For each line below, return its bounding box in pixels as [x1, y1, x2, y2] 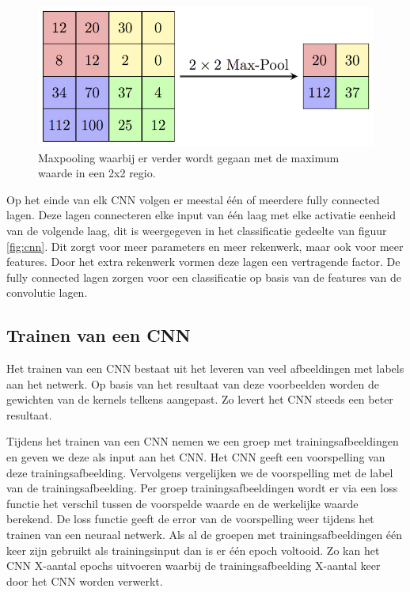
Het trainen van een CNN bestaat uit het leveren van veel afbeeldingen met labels [6, 360, 404, 377]
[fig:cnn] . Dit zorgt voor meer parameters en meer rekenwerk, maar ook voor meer [6, 237, 404, 254]
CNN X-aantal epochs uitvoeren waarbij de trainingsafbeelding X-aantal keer [6, 557, 381, 574]
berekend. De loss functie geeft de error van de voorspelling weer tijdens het [6, 510, 374, 527]
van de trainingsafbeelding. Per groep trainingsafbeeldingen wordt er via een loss [6, 480, 398, 496]
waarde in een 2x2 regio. [38, 165, 156, 181]
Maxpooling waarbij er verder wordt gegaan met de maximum [38, 149, 340, 165]
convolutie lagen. [6, 284, 88, 301]
